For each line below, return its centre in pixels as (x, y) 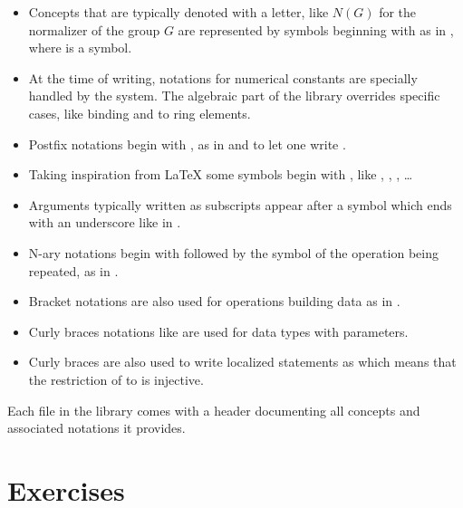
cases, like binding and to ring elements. (140, 113)
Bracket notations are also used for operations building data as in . (214, 301)
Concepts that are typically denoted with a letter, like (178, 12)
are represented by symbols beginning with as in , (316, 29)
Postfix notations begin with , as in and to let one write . (187, 144)
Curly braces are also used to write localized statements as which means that (242, 362)
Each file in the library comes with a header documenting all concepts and (214, 410)
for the (398, 12)
